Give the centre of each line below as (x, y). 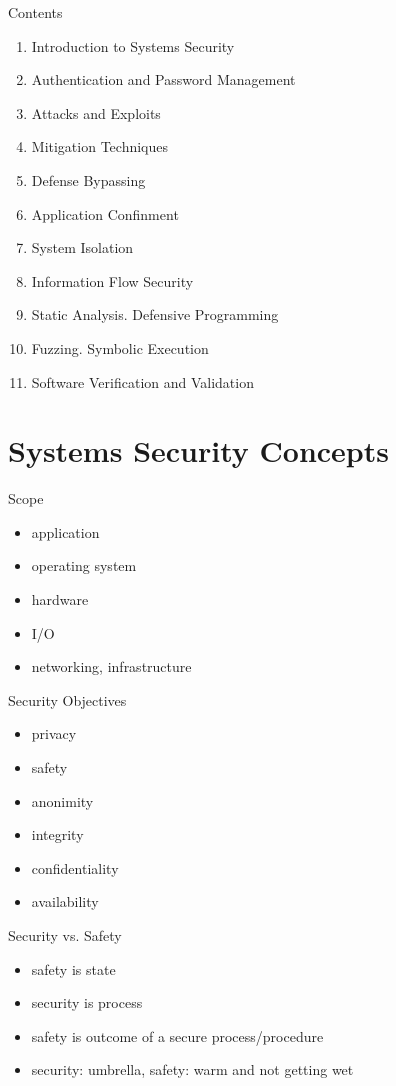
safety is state (73, 968)
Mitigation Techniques (100, 146)
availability (65, 901)
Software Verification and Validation (142, 381)
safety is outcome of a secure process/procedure (177, 1035)
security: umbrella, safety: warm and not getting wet (192, 1069)
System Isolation (82, 247)
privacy (54, 733)
